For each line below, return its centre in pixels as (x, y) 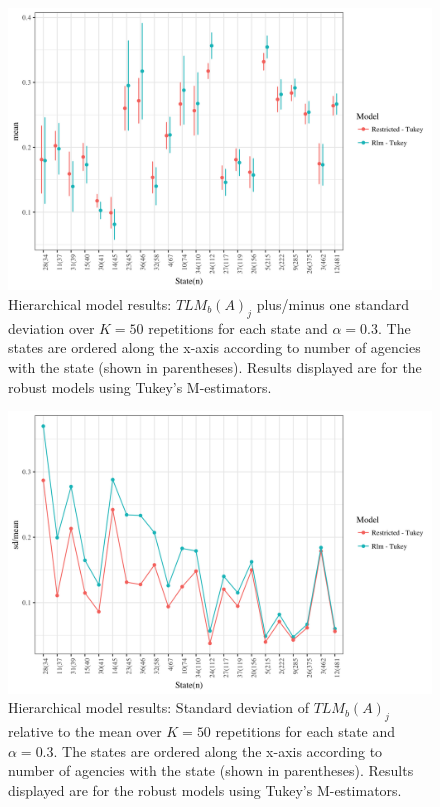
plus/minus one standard (332, 303)
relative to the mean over (85, 730)
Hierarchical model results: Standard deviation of (158, 707)
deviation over (51, 327)
